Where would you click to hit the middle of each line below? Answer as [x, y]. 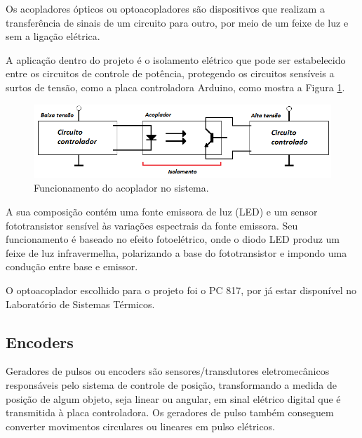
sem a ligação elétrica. [53, 36]
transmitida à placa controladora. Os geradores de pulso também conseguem [170, 412]
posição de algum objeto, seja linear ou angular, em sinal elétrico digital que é [173, 398]
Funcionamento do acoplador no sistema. [121, 188]
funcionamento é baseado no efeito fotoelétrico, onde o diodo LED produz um [173, 239]
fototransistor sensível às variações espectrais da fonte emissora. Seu [152, 225]
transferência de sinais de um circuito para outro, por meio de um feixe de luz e [177, 22]
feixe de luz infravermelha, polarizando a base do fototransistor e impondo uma [176, 252]
